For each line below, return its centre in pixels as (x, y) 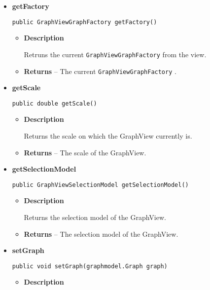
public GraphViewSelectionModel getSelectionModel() (100, 185)
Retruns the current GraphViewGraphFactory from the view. (115, 54)
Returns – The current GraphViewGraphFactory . (100, 71)
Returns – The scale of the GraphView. (85, 152)
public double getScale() (54, 103)
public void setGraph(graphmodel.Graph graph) (90, 266)
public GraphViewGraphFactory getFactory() (85, 22)
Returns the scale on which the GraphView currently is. (108, 136)
